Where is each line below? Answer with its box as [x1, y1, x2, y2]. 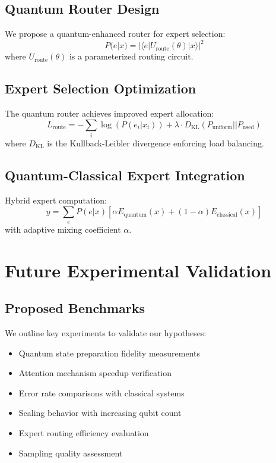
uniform [212, 124, 233, 131]
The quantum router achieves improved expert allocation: [5, 107, 214, 120]
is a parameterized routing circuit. [69, 50, 193, 62]
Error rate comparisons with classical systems [18, 386, 185, 399]
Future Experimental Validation [5, 258, 272, 282]
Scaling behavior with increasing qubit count [18, 406, 182, 419]
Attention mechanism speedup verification [18, 367, 172, 379]
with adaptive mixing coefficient [5, 223, 121, 235]
